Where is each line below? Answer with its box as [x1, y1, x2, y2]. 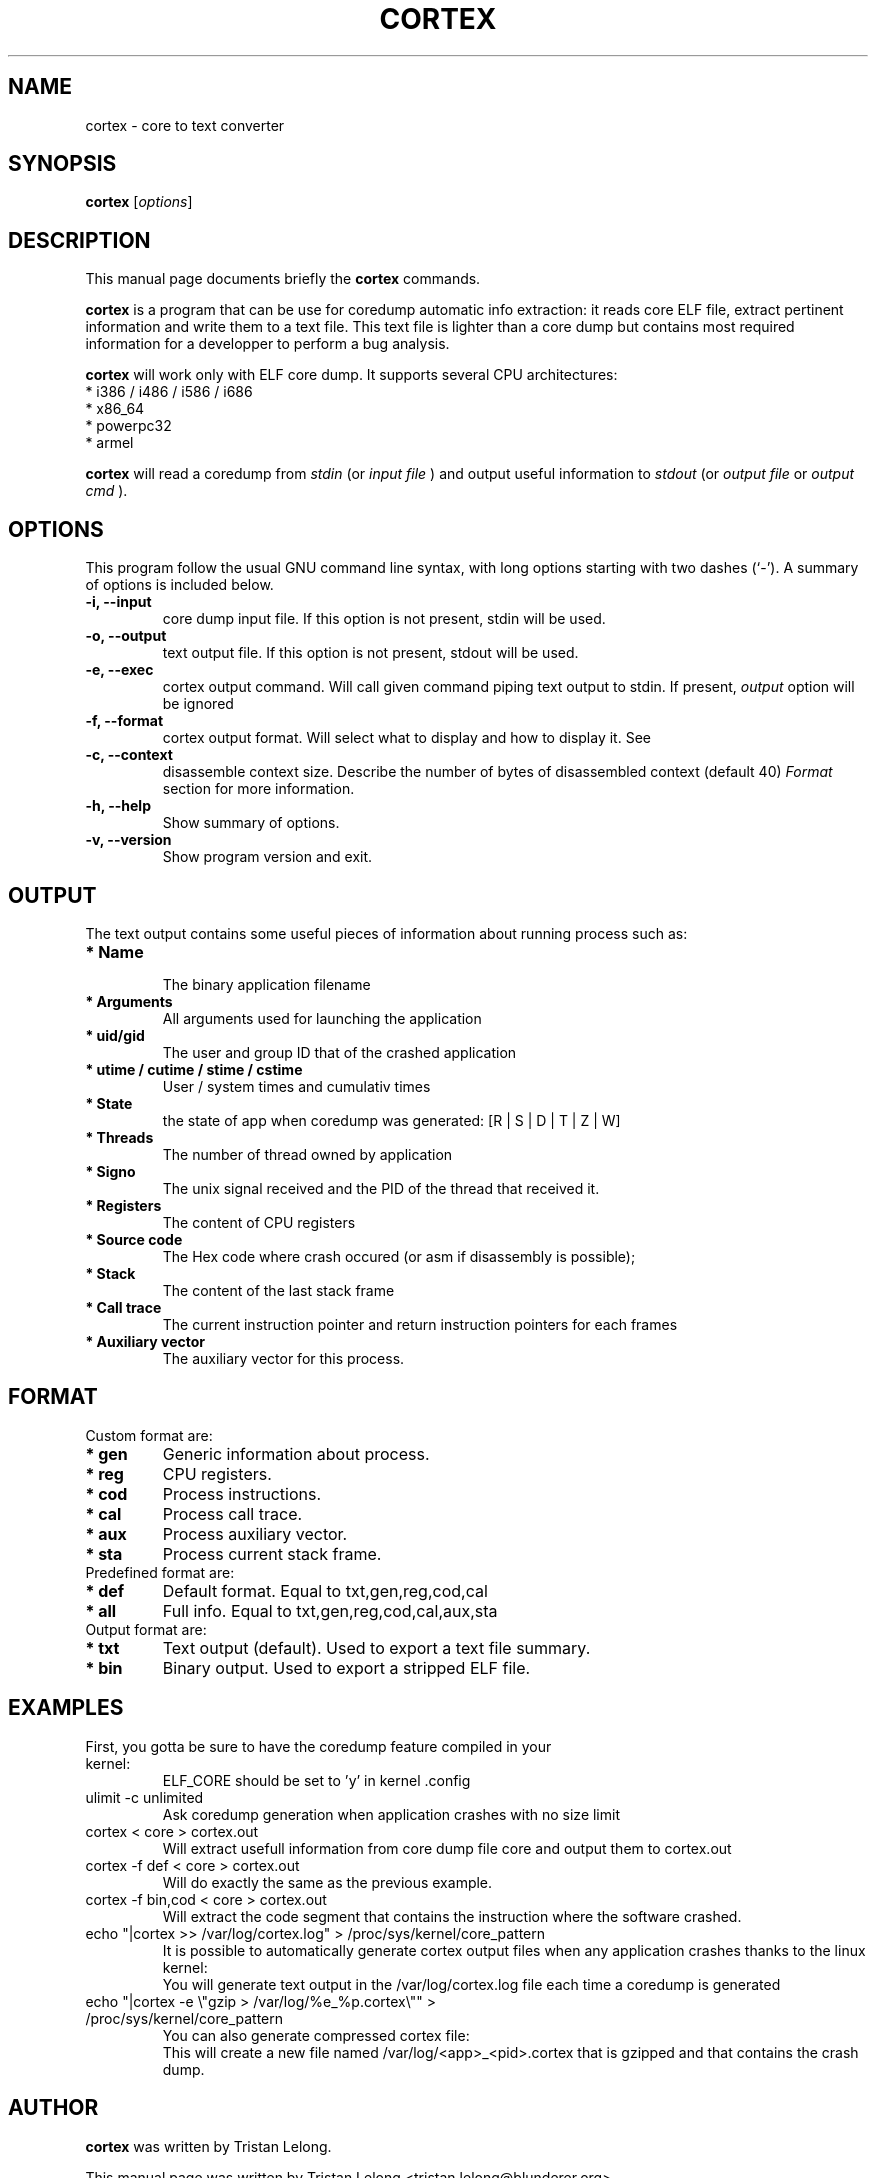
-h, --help [85, 797, 151, 815]
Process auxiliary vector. [162, 1523, 348, 1544]
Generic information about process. [162, 1443, 430, 1464]
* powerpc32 [85, 417, 172, 435]
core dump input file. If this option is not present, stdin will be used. [162, 610, 606, 628]
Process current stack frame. [162, 1543, 382, 1564]
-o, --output [85, 627, 167, 645]
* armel [85, 434, 134, 452]
